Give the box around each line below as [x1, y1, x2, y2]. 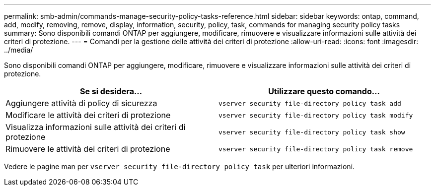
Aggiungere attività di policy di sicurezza [5, 98, 157, 108]
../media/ [4, 46, 33, 54]
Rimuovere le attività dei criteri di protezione [5, 144, 170, 154]
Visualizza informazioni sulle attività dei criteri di [5, 122, 186, 132]
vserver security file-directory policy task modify [218, 111, 413, 119]
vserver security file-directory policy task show [218, 128, 405, 136]
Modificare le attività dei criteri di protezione [5, 110, 171, 120]
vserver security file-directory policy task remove [218, 145, 413, 153]
